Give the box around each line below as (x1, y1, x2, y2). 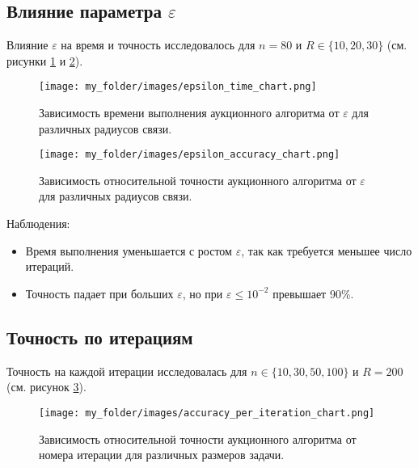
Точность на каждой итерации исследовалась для (6, 362, 247, 379)
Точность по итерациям (6, 324, 193, 349)
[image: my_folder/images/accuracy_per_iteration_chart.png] (39, 407, 375, 419)
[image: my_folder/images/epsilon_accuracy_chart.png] (39, 149, 340, 161)
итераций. (25, 258, 74, 275)
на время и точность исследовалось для (61, 36, 255, 53)
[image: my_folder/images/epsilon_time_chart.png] (39, 81, 317, 93)
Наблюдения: (6, 215, 70, 232)
